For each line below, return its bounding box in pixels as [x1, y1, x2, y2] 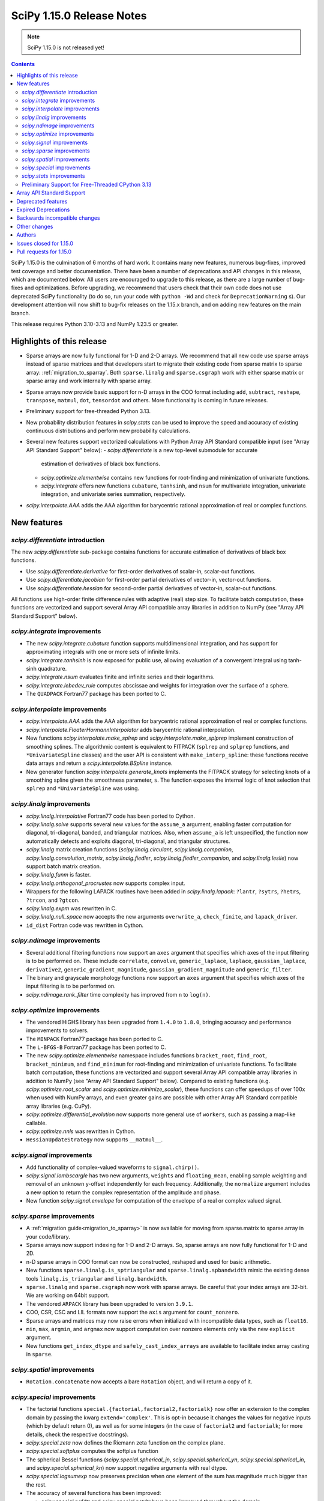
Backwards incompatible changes [16, 214, 100, 222]
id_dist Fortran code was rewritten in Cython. [26, 922, 144, 929]
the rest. [26, 1481, 47, 1488]
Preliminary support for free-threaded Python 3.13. [26, 408, 151, 415]
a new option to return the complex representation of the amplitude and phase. [26, 1189, 221, 1196]
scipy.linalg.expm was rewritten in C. [26, 904, 117, 912]
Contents [11, 61, 35, 68]
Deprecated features [16, 198, 68, 205]
